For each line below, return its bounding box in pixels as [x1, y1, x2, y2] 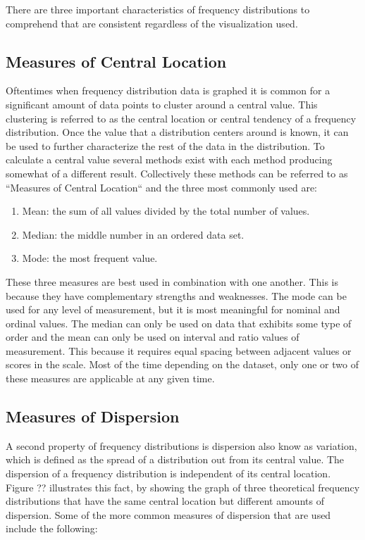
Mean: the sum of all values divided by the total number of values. [22, 203, 310, 218]
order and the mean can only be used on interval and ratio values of [6, 329, 299, 344]
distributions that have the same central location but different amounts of [6, 494, 324, 508]
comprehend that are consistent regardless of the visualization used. [6, 15, 298, 30]
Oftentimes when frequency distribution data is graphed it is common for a [6, 83, 330, 98]
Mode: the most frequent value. [22, 251, 158, 265]
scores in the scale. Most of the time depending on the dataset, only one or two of [6, 357, 359, 372]
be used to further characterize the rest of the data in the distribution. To [6, 138, 325, 153]
